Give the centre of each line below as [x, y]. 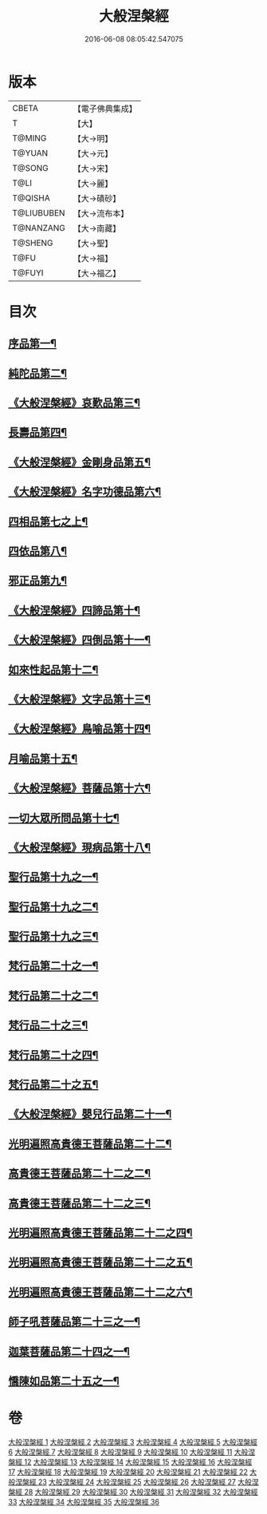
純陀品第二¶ [38, 373]
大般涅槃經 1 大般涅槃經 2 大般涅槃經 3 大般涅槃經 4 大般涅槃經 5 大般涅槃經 [133, 1441]
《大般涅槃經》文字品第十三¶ [80, 699]
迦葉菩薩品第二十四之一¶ [69, 1352]
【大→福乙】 [97, 273]
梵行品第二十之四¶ [53, 1055]
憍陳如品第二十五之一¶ [64, 1381]
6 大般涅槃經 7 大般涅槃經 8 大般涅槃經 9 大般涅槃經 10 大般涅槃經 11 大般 [128, 1452]
